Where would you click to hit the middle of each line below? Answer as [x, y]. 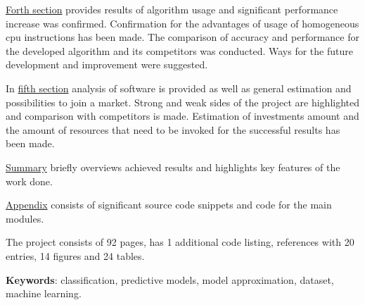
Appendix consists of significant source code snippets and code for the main [169, 205]
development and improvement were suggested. [107, 64]
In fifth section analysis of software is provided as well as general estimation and [179, 88]
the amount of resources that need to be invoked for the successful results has [173, 129]
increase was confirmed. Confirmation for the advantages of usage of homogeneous [182, 23]
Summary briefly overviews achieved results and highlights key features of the [173, 167]
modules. [25, 218]
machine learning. [44, 293]
